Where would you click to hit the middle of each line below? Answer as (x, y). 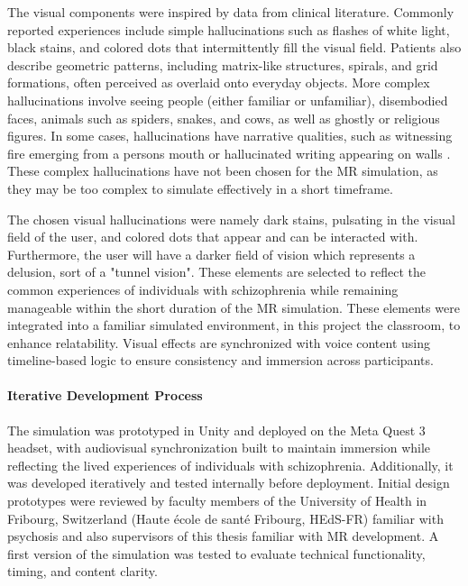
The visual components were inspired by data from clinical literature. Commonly (231, 12)
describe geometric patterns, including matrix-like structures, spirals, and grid (223, 64)
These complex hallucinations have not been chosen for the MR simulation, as (223, 171)
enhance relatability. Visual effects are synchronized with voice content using (219, 342)
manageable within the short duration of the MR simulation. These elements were (234, 307)
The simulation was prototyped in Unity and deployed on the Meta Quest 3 (216, 430)
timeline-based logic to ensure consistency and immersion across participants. (220, 360)
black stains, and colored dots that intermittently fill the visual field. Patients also (234, 47)
